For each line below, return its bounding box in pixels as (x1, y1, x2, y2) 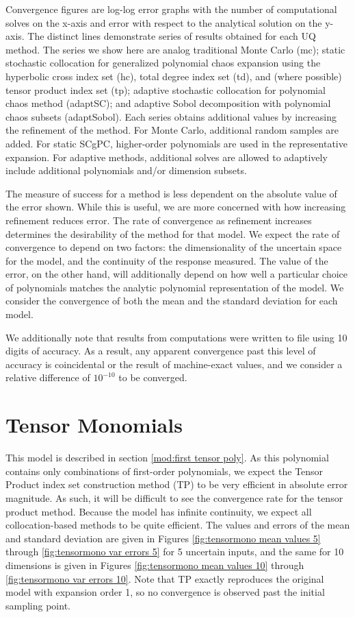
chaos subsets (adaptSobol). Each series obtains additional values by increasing (5, 109, 337, 123)
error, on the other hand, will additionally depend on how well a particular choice (5, 267, 348, 281)
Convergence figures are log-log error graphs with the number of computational (5, 2, 337, 16)
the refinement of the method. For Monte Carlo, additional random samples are (5, 123, 339, 137)
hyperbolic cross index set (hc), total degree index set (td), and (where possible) (5, 69, 342, 83)
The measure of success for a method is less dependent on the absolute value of (5, 186, 337, 200)
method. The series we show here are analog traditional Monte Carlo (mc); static (5, 42, 345, 56)
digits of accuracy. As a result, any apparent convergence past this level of (5, 343, 316, 358)
